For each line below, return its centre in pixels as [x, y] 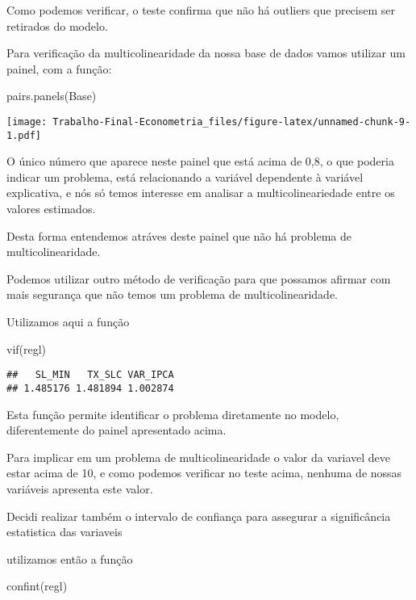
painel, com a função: [59, 68]
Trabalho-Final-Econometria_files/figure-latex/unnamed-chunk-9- [232, 122]
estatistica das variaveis [64, 532]
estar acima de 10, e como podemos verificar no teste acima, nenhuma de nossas [204, 473]
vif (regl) [27, 348]
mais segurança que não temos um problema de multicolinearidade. [172, 294]
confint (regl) [37, 586]
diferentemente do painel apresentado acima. [116, 430]
